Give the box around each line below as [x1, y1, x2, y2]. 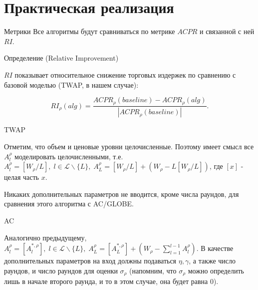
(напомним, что [129, 265, 177, 275]
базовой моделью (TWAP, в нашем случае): [4, 79, 139, 90]
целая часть [4, 172, 39, 182]
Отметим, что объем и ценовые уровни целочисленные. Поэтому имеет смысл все [4, 141, 254, 152]
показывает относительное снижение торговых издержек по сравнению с [14, 69, 236, 80]
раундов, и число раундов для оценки [4, 265, 118, 275]
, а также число [189, 255, 236, 266]
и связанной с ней [199, 26, 255, 37]
